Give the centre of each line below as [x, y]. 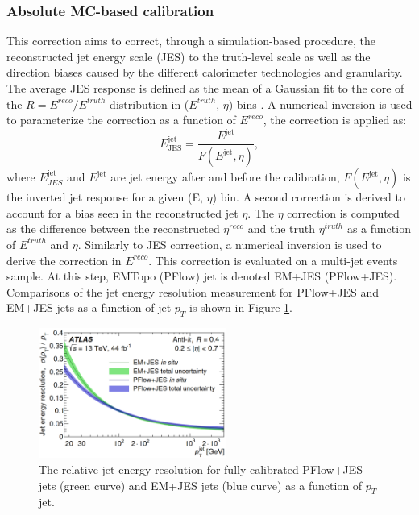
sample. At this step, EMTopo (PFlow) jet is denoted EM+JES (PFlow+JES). [202, 276]
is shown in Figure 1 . [241, 307]
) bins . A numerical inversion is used [320, 104]
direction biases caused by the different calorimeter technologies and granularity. [205, 72]
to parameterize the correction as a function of [121, 120]
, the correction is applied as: [335, 120]
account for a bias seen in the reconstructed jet [122, 212]
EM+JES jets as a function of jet [89, 307]
